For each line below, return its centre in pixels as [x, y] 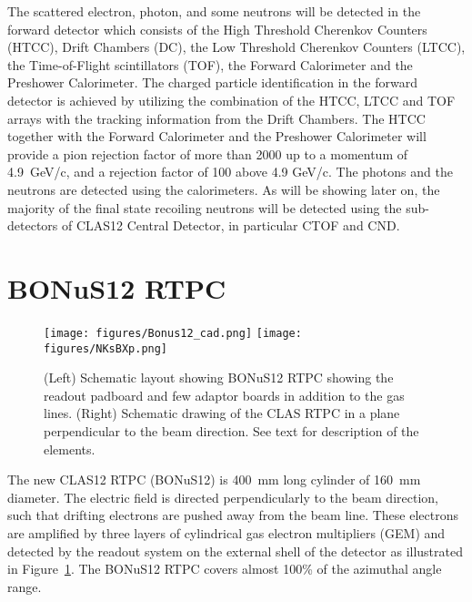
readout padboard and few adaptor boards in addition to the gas [224, 395]
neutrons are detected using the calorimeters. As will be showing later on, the [224, 189]
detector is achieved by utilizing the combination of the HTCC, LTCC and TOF [231, 100]
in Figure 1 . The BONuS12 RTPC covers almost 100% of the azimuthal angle [225, 569]
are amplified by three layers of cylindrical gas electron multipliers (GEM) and [226, 532]
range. [25, 586]
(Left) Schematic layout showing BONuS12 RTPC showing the [219, 378]
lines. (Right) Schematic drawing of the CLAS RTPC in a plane [222, 413]
